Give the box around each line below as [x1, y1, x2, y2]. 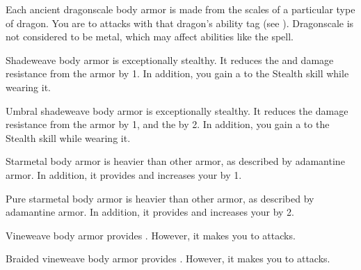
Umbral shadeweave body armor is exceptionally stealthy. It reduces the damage [6, 103, 348, 118]
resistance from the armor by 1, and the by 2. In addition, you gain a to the [6, 117, 330, 132]
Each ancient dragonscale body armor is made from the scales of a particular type [6, 2, 355, 16]
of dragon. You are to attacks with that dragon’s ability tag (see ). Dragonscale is [6, 15, 354, 30]
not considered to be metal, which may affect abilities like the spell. [6, 29, 294, 44]
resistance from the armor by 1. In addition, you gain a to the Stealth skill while [6, 66, 349, 81]
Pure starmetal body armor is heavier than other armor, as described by [6, 191, 314, 205]
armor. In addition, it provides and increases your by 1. [6, 167, 242, 182]
